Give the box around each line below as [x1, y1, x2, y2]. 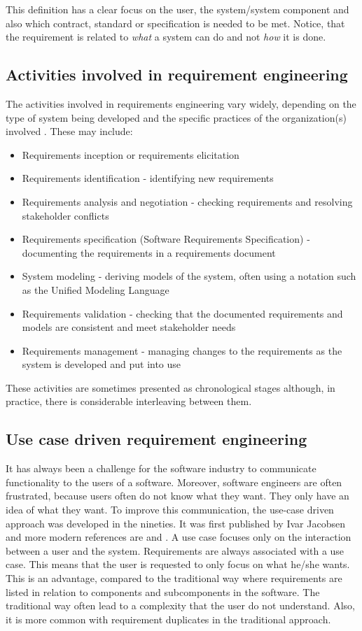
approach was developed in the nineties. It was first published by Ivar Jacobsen [6, 516, 345, 530]
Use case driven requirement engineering [6, 428, 307, 450]
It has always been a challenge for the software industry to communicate [6, 461, 316, 476]
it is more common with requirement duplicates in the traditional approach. [6, 611, 331, 626]
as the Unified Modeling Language [22, 282, 169, 297]
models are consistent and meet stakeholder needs [22, 320, 236, 334]
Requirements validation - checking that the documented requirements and [22, 306, 343, 320]
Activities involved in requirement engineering [6, 64, 348, 85]
